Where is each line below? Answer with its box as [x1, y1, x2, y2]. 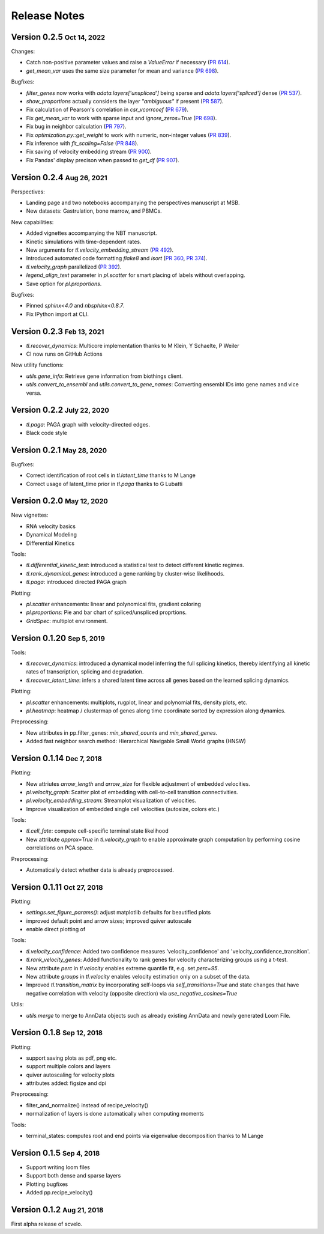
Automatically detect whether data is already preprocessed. [26, 866, 174, 874]
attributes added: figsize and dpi [26, 1080, 107, 1087]
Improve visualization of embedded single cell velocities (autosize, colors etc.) [26, 805, 220, 812]
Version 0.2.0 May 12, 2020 [11, 496, 108, 506]
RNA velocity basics [26, 523, 76, 530]
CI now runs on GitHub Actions [26, 350, 103, 357]
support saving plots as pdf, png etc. [26, 1054, 117, 1062]
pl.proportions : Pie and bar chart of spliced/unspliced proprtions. [26, 609, 187, 616]
